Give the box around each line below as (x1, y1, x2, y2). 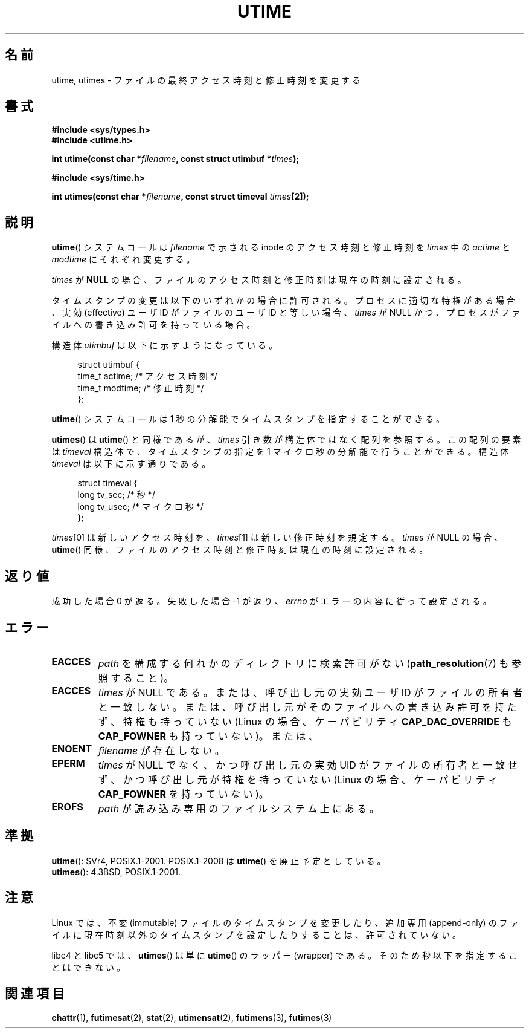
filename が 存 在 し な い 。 (98, 744, 225, 757)
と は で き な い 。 (51, 962, 126, 973)
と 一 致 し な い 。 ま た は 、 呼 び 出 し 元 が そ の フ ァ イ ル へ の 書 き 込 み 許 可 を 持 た (98, 700, 517, 713)
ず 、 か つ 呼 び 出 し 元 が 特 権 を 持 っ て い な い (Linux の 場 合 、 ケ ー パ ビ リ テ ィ (98, 773, 498, 786)
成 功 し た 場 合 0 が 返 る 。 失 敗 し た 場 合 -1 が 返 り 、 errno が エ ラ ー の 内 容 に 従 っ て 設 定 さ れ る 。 (51, 596, 492, 607)
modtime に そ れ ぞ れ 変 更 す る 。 (51, 254, 195, 265)
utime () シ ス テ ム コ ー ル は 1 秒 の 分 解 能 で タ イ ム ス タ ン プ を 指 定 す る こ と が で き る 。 (51, 414, 444, 425)
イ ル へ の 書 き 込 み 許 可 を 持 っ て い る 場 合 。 (51, 319, 255, 330)
